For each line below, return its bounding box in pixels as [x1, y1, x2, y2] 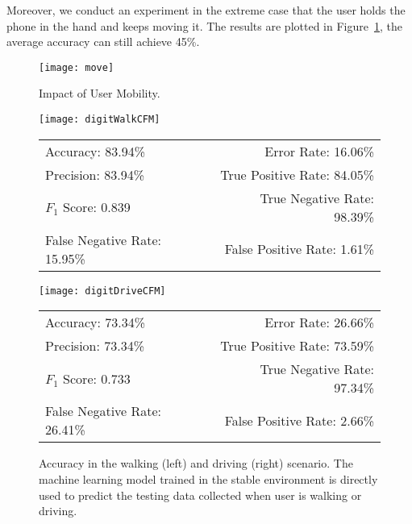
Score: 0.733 [63, 368, 131, 388]
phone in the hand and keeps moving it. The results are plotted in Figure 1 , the [6, 17, 402, 34]
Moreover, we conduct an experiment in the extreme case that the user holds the [6, 2, 406, 18]
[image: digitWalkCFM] [39, 114, 160, 126]
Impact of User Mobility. [39, 85, 160, 102]
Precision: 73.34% [45, 336, 145, 356]
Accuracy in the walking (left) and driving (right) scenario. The [39, 455, 353, 472]
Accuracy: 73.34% [45, 313, 146, 332]
